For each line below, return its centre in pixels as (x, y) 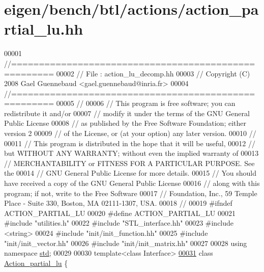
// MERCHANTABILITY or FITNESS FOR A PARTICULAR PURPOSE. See (129, 163)
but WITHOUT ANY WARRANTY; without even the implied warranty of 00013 (131, 153)
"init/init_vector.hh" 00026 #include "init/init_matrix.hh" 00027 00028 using (126, 243)
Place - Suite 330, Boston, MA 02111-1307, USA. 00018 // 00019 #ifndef (118, 203)
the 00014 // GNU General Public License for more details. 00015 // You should (130, 173)
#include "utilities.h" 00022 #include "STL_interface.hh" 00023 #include (119, 223)
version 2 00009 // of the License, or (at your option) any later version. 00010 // (130, 133)
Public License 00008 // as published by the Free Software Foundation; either (125, 123)
